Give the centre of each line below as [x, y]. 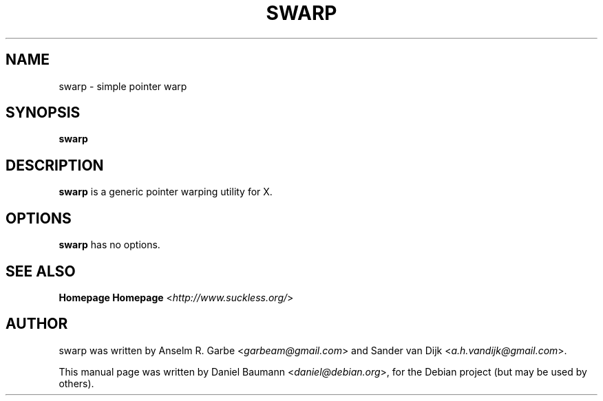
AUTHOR [37, 324]
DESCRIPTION [55, 165]
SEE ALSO [41, 271]
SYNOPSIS [43, 113]
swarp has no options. [109, 245]
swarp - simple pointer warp [123, 86]
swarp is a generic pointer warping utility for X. [166, 192]
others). [76, 383]
